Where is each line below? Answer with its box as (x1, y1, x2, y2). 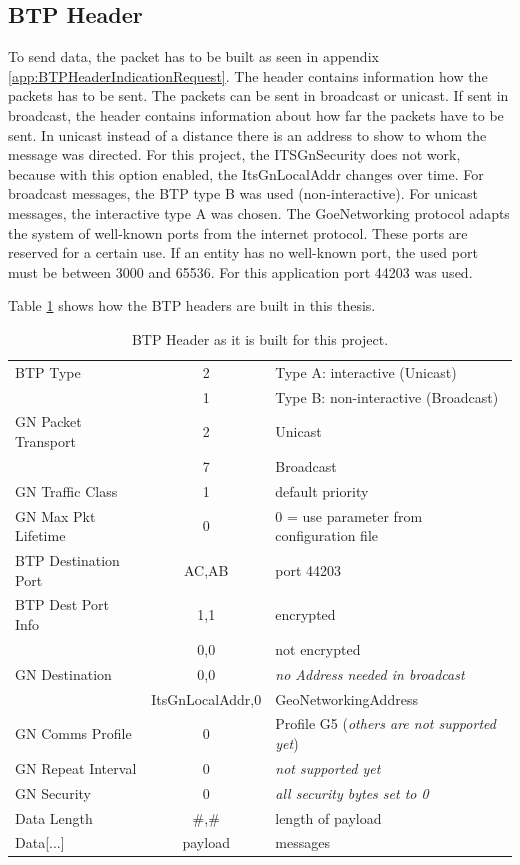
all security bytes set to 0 (275, 782, 429, 803)
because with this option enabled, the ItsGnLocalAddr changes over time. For (8, 163, 484, 184)
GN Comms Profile (15, 723, 132, 744)
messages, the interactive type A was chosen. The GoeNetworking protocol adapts (8, 202, 510, 223)
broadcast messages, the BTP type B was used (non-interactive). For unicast (8, 183, 478, 204)
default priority (275, 480, 369, 501)
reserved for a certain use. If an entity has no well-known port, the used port (8, 242, 478, 263)
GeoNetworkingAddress (275, 688, 418, 709)
